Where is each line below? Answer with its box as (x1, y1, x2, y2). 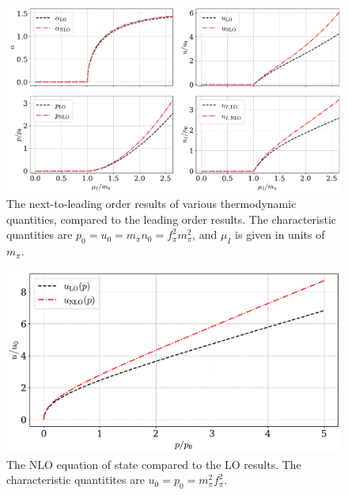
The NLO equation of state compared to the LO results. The (6, 455, 301, 472)
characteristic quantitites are (6, 471, 145, 488)
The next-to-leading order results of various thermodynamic (6, 195, 297, 212)
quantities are (6, 226, 73, 243)
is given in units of (235, 226, 325, 243)
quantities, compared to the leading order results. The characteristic (6, 210, 337, 227)
